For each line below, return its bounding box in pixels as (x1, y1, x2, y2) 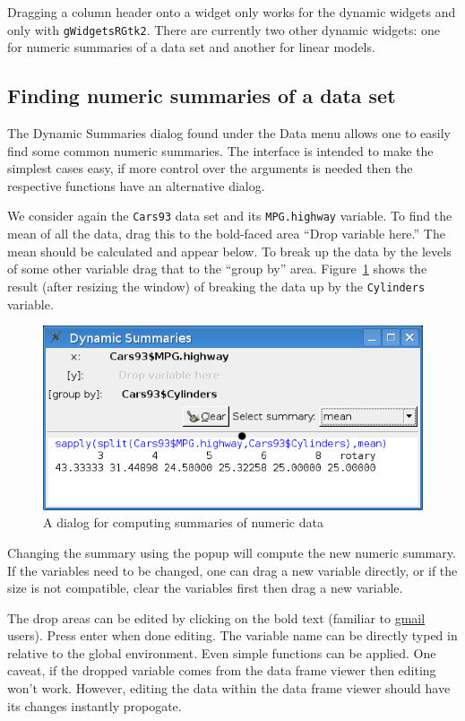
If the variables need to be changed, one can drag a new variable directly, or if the (7, 560, 458, 579)
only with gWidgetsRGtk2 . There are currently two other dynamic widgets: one (7, 20, 441, 39)
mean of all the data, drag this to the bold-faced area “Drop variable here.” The (7, 224, 445, 243)
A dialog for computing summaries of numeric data (43, 513, 323, 532)
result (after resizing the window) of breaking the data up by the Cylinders (7, 276, 426, 295)
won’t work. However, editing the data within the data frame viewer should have (7, 679, 451, 698)
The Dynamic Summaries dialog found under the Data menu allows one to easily (7, 124, 451, 143)
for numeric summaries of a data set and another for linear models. (7, 38, 375, 56)
